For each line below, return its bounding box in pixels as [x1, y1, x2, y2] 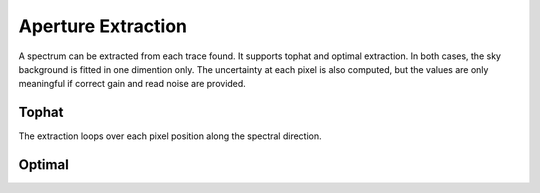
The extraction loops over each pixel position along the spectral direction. [18, 130, 322, 142]
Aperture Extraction [18, 15, 187, 37]
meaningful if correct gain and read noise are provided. [18, 78, 247, 90]
